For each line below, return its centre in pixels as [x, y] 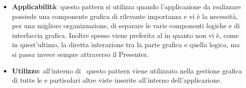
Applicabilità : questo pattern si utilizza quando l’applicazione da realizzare [126, 6]
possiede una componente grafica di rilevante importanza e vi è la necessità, [125, 16]
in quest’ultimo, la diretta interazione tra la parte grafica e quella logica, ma [126, 44]
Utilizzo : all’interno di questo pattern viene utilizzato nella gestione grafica [127, 70]
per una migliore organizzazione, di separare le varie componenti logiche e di [126, 26]
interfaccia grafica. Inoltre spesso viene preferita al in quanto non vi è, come [125, 35]
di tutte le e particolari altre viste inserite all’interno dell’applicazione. [117, 80]
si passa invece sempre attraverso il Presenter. [80, 54]
